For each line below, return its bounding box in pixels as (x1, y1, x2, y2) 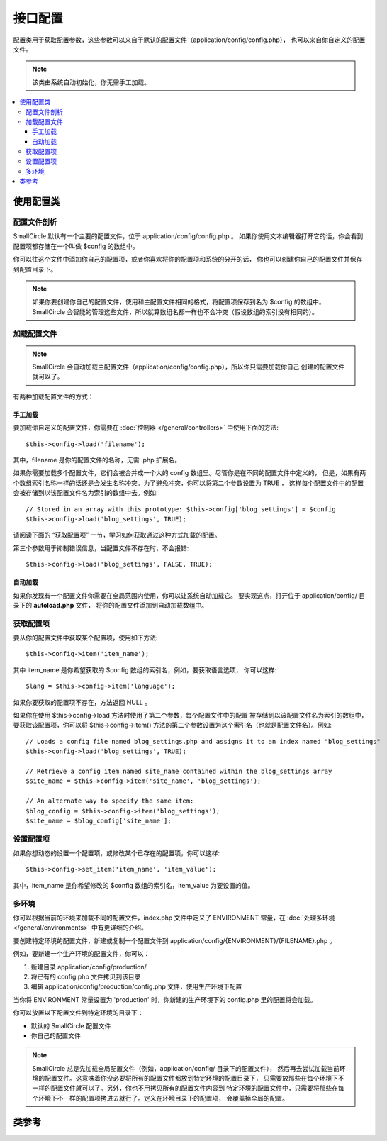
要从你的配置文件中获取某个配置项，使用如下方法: (13, 633, 159, 642)
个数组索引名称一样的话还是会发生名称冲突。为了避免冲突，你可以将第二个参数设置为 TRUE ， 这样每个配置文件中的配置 (13, 479, 364, 487)
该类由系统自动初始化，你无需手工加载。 (32, 78, 150, 87)
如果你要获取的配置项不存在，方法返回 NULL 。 (13, 698, 152, 706)
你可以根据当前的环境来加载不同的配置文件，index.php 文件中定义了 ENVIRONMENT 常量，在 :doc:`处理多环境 (13, 913, 335, 922)
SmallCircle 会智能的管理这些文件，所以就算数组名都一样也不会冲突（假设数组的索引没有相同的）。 (32, 307, 319, 316)
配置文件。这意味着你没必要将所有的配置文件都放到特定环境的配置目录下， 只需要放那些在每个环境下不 (44, 1074, 344, 1083)
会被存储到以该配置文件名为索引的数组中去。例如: (13, 489, 159, 497)
